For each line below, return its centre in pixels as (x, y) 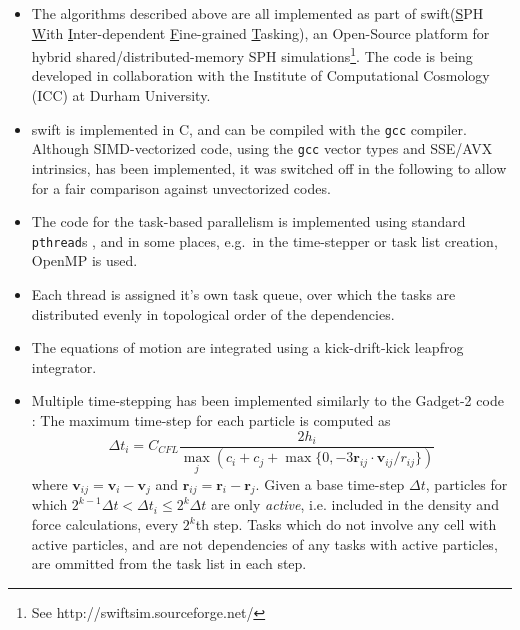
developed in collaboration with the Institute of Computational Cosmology (260, 75)
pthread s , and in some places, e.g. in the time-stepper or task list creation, (264, 240)
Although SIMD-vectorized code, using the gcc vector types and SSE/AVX (262, 148)
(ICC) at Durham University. (121, 95)
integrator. (64, 366)
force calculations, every (105, 524)
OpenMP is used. (84, 260)
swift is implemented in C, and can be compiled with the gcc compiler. (249, 128)
